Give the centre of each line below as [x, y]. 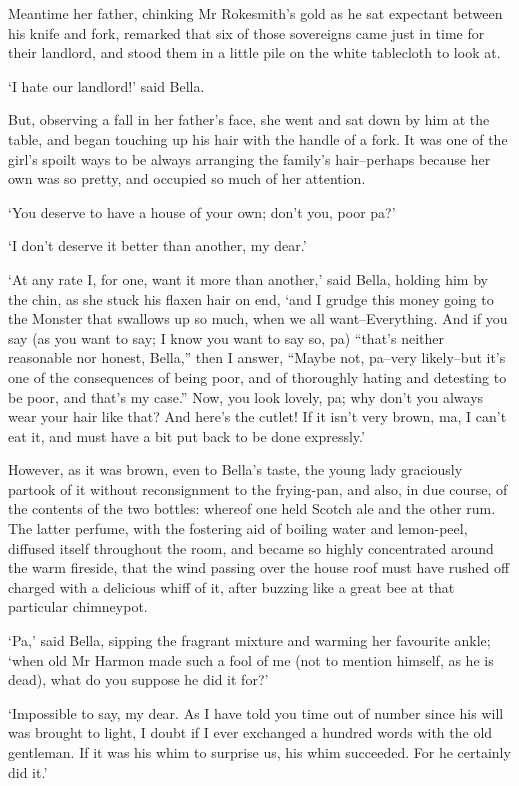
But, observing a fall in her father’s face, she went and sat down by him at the [249, 119]
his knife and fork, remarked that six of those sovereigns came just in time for [246, 32]
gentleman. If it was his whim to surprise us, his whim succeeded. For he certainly [259, 752]
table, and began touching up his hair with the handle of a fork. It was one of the [258, 138]
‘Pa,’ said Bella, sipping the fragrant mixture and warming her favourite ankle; [249, 640]
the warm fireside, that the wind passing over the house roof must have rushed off [259, 567]
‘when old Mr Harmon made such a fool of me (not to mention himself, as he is [251, 659]
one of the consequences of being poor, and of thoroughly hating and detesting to [257, 376]
